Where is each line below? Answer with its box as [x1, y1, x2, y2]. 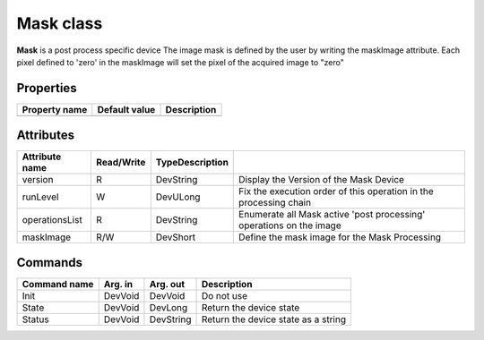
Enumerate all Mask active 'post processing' [238, 208, 426, 221]
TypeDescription [155, 157, 229, 169]
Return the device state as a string [201, 313, 347, 326]
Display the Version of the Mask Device [238, 174, 405, 186]
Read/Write [95, 157, 146, 169]
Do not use [201, 289, 248, 302]
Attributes [16, 128, 75, 143]
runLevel [22, 191, 59, 203]
